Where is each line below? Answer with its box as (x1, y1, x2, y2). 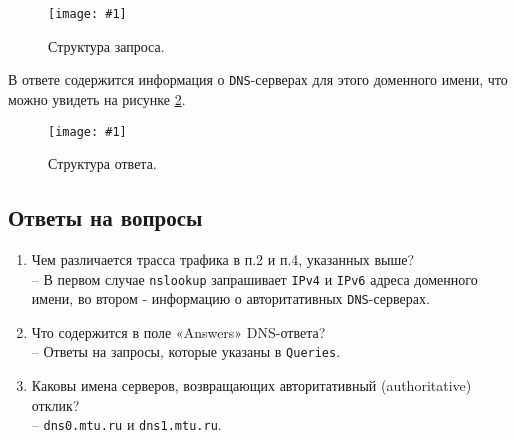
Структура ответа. (48, 153, 157, 174)
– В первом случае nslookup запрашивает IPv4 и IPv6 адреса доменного (31, 268, 478, 289)
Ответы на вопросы (8, 202, 203, 233)
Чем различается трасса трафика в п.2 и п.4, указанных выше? (31, 248, 415, 269)
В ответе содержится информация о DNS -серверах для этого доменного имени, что (8, 69, 508, 90)
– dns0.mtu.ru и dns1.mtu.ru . (31, 414, 222, 435)
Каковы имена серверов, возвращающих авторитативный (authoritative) (31, 375, 472, 396)
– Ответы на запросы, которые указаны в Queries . (31, 341, 341, 362)
